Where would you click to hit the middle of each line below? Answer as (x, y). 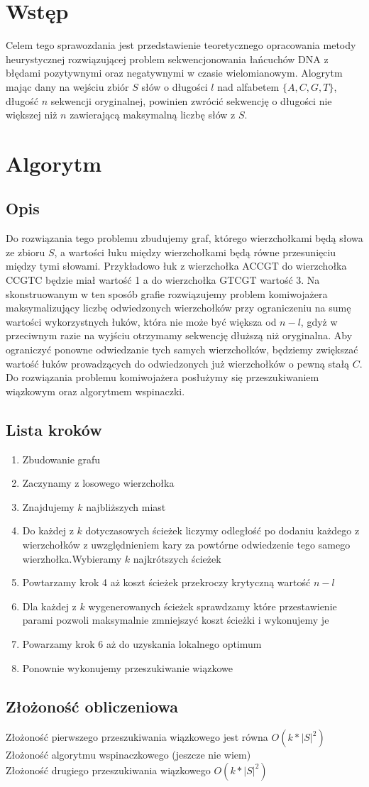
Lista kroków (54, 429)
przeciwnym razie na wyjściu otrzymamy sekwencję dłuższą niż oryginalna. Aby (179, 335)
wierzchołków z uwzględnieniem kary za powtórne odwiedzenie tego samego (186, 544)
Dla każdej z (49, 606)
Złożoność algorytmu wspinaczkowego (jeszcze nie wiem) (128, 755)
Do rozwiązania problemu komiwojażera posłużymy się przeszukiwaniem (163, 377)
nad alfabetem (248, 86)
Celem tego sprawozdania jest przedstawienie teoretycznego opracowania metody (181, 45)
